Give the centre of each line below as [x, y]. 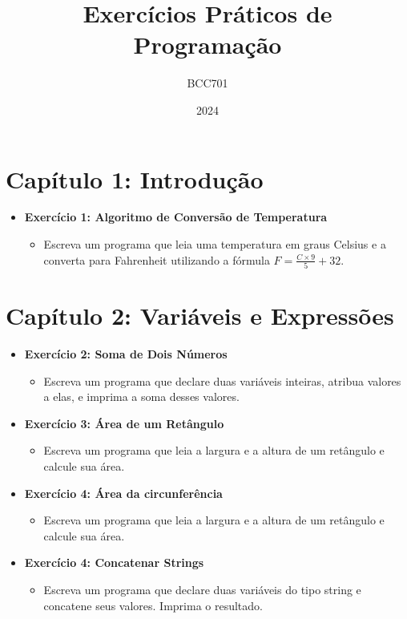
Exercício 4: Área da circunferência [123, 493]
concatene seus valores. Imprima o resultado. [153, 605]
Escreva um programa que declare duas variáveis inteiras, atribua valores [222, 380]
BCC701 [208, 83]
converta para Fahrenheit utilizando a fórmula [157, 259]
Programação [208, 45]
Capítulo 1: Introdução [135, 178]
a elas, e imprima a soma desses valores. [141, 396]
